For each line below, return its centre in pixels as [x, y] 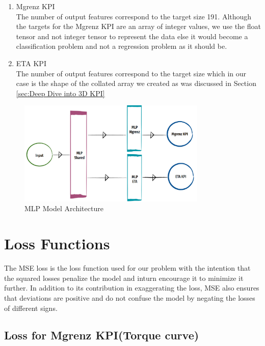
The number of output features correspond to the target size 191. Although [134, 16]
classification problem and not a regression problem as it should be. [122, 46]
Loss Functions [57, 243]
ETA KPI [31, 63]
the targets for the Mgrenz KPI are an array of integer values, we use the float [138, 26]
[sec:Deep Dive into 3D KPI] [60, 93]
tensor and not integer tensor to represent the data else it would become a [132, 36]
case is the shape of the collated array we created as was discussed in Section [136, 83]
